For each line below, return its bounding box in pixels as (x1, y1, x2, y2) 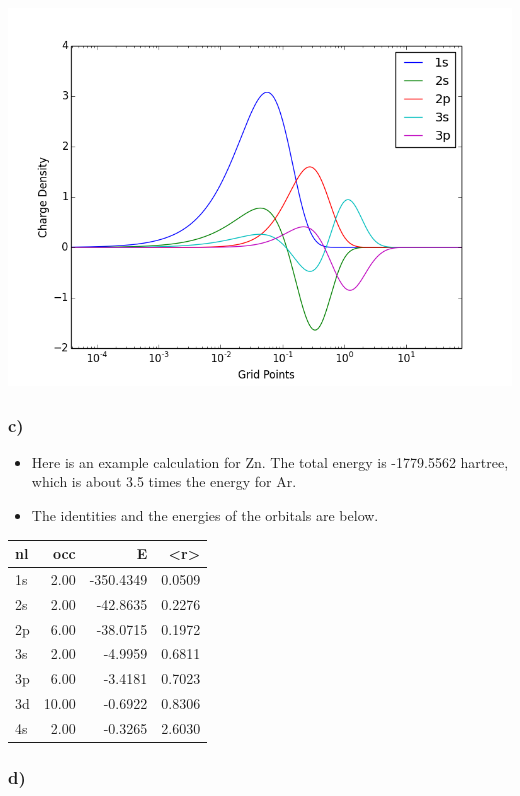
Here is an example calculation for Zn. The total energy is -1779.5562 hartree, (31, 451, 509, 472)
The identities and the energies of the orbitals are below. (31, 505, 379, 525)
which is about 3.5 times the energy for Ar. (31, 471, 297, 492)
